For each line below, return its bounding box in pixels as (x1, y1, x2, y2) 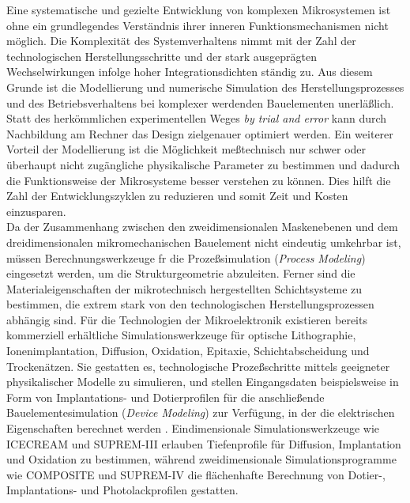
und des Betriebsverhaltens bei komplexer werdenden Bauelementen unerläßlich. (6, 94, 394, 111)
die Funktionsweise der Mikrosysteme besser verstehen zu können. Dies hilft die (6, 172, 391, 188)
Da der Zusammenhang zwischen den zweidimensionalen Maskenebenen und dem (6, 218, 398, 235)
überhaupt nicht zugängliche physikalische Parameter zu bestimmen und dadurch (6, 156, 401, 172)
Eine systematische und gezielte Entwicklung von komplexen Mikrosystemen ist (6, 2, 391, 17)
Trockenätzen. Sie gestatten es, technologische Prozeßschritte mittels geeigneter (6, 357, 390, 374)
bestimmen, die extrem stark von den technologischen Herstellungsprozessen (6, 296, 374, 312)
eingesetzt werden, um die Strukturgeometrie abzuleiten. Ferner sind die (6, 265, 355, 282)
